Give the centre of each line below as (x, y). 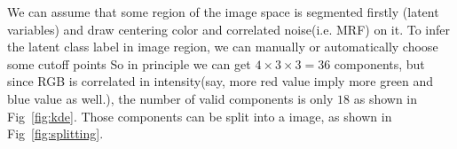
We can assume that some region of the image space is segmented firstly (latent (223, 12)
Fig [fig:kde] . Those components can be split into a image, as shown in (200, 116)
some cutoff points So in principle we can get (129, 63)
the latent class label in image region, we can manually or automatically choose (223, 47)
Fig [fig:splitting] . (55, 133)
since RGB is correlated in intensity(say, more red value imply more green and (221, 81)
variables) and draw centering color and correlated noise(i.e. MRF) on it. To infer (228, 29)
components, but (379, 63)
